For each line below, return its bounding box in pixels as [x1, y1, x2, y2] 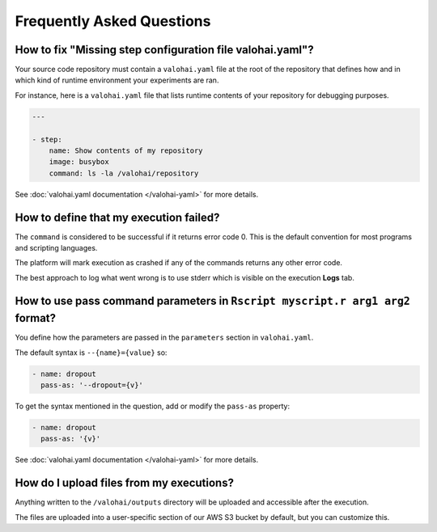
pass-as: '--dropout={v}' [40, 381, 143, 390]
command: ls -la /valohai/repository [49, 168, 199, 178]
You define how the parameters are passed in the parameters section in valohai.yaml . [15, 332, 314, 343]
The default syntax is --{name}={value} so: [15, 348, 168, 357]
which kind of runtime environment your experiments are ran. [15, 75, 219, 85]
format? [15, 311, 57, 325]
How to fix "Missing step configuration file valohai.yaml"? [15, 43, 315, 57]
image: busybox [49, 158, 109, 167]
